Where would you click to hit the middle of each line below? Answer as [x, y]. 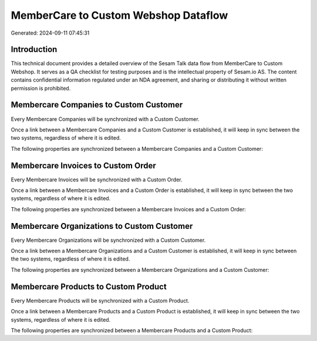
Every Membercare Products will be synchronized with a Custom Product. [100, 301]
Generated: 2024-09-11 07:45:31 [50, 33]
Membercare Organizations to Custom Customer [102, 226]
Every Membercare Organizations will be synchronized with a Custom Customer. [108, 240]
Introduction [34, 50]
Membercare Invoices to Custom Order [84, 165]
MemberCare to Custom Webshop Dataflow [119, 15]
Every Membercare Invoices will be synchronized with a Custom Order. [97, 180]
